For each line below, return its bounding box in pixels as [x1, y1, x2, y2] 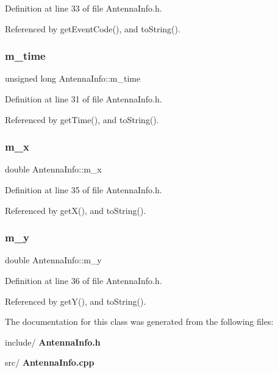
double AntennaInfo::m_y [5, 254, 102, 266]
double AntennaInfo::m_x [5, 163, 102, 176]
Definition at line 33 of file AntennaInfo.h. [5, 2, 162, 14]
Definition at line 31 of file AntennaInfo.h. [5, 93, 162, 105]
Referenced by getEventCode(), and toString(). [5, 22, 180, 35]
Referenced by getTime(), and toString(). [5, 113, 159, 126]
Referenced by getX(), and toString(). [5, 204, 146, 216]
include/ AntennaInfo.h [5, 335, 101, 348]
